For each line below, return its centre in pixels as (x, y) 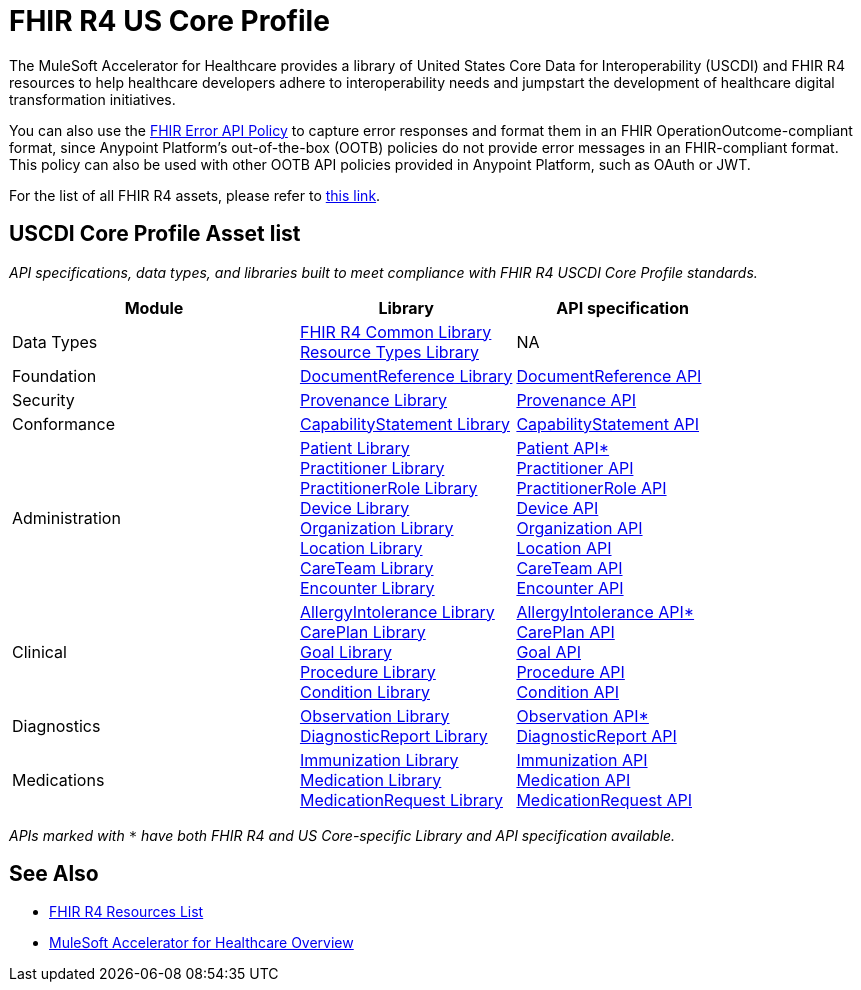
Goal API (548, 651)
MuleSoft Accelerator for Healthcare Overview (201, 943)
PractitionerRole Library (388, 487)
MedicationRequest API (604, 799)
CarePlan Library (362, 631)
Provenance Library (373, 399)
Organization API (579, 527)
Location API (564, 547)
